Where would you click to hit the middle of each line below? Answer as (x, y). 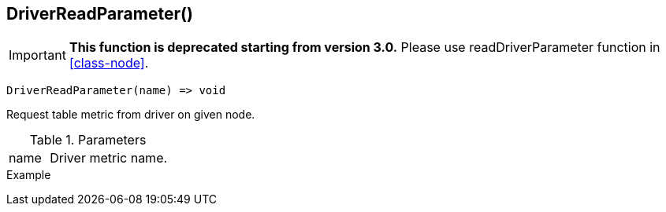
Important (37, 55)
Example (29, 175)
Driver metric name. (109, 158)
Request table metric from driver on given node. (131, 115)
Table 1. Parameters (88, 140)
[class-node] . (109, 63)
